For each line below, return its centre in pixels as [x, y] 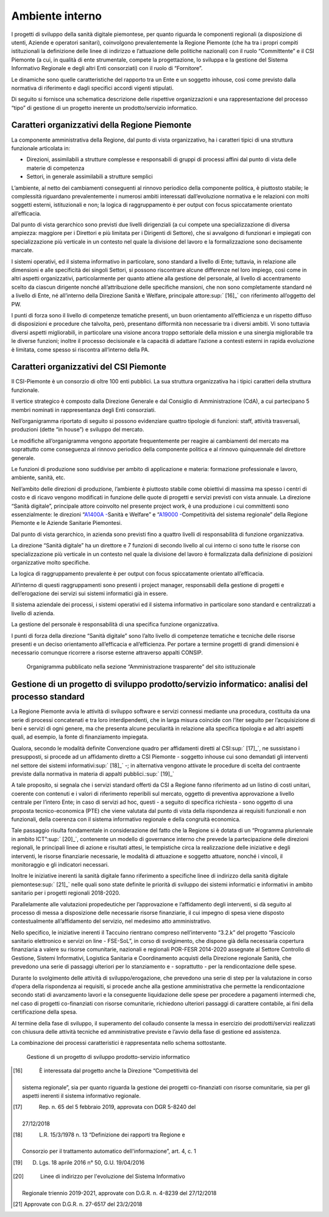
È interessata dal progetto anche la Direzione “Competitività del [119, 1071]
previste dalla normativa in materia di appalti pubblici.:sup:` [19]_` [93, 774]
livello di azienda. [33, 613]
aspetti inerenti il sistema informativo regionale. [82, 1096]
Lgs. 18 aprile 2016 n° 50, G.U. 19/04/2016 [92, 1162]
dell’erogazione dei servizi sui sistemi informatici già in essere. [90, 594]
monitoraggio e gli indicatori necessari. [60, 864]
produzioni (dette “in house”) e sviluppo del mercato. [78, 430]
